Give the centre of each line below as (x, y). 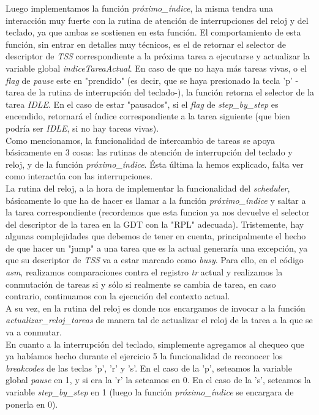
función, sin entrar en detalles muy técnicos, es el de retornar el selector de (146, 44)
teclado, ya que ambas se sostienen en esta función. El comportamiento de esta (153, 32)
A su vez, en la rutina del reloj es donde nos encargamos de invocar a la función (156, 308)
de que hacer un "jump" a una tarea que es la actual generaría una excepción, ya (157, 248)
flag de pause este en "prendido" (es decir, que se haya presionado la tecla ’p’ (149, 80)
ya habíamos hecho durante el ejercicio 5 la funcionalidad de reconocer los (144, 356)
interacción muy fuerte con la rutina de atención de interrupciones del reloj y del (157, 20)
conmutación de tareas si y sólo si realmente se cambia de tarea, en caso (141, 284)
